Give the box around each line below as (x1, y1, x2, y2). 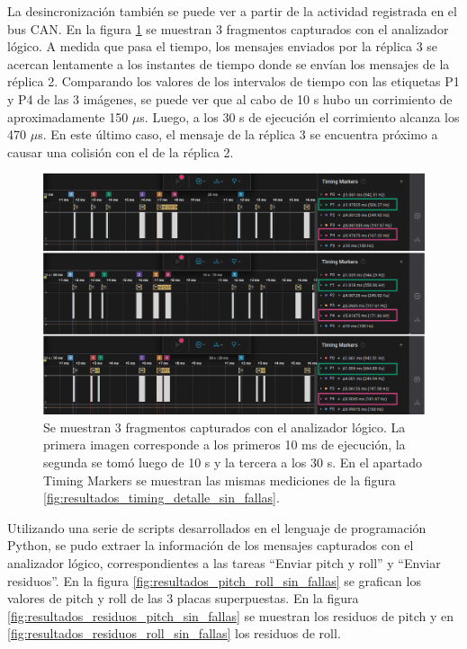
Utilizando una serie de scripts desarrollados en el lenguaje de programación (7, 518, 427, 537)
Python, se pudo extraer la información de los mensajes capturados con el (7, 536, 414, 555)
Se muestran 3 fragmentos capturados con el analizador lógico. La (43, 417, 406, 436)
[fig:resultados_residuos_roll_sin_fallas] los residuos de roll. (7, 624, 341, 643)
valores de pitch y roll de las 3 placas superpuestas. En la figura (7, 589, 359, 608)
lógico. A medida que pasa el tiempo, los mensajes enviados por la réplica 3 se (7, 37, 438, 56)
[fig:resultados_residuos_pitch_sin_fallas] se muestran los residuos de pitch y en (7, 606, 454, 625)
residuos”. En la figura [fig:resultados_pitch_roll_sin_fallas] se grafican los (7, 571, 421, 590)
